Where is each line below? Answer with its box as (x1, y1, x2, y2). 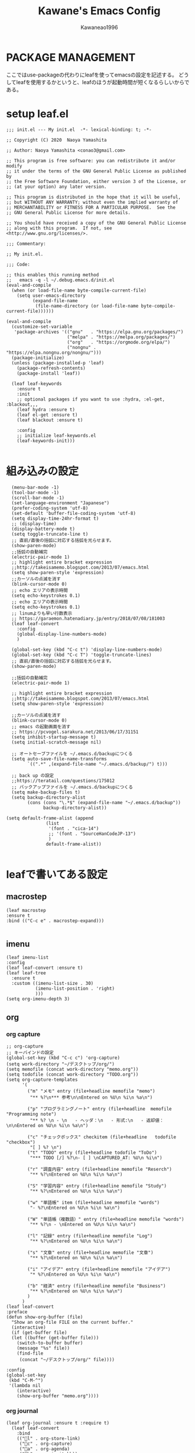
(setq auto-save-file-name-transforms (11, 756, 108, 762)
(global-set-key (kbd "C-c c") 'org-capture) (6, 1055, 120, 1061)
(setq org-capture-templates (6, 1077, 78, 1083)
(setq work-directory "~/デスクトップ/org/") (6, 1061, 115, 1067)
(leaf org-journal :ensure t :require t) (6, 1420, 110, 1426)
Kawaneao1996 (80, 24, 118, 31)
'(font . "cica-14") (48, 825, 99, 831)
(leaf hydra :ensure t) (17, 407, 76, 412)
